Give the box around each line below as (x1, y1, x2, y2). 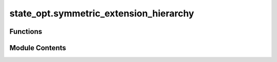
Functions (9, 27, 43, 36)
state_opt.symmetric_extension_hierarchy (9, 8, 194, 19)
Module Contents (9, 44, 66, 52)
